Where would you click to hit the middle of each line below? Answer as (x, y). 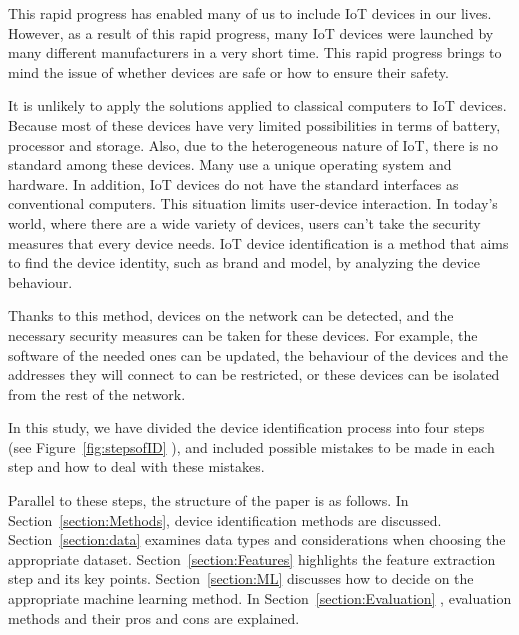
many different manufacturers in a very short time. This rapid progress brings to (255, 52)
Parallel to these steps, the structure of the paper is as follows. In (208, 500)
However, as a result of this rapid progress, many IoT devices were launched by (251, 32)
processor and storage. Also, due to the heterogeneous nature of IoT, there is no (253, 144)
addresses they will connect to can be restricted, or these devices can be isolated (254, 374)
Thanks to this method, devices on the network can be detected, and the (231, 315)
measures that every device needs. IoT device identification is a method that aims (258, 242)
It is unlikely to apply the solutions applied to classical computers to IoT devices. (257, 105)
